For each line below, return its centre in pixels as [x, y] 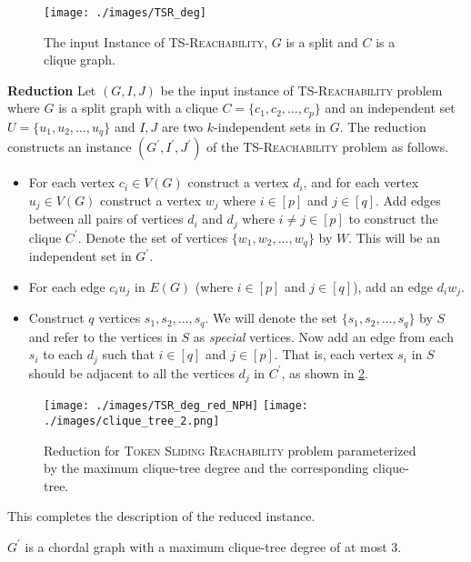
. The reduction [383, 126]
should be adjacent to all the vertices [131, 372]
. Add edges [408, 200]
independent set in [80, 256]
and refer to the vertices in [103, 336]
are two [182, 126]
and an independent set [390, 108]
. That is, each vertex [334, 354]
